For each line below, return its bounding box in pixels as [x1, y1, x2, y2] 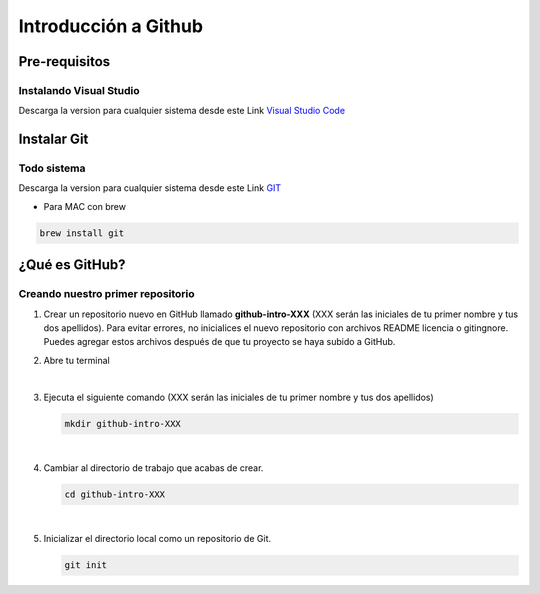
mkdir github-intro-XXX [64, 418, 182, 429]
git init [64, 560, 108, 571]
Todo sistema [18, 161, 86, 175]
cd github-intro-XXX [64, 488, 165, 500]
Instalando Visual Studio [18, 83, 140, 97]
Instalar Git [18, 131, 89, 148]
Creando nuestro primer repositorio [18, 287, 195, 301]
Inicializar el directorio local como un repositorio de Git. [43, 533, 272, 545]
